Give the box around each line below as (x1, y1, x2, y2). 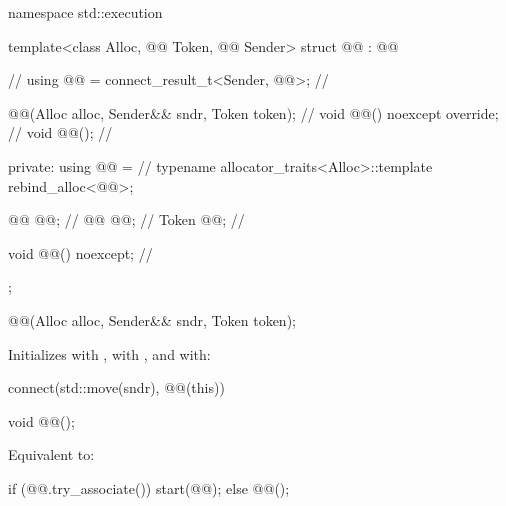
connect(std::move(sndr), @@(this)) (8, 377, 225, 398)
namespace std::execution (8, 2, 163, 22)
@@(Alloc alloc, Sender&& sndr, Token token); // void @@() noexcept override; (8, 102, 499, 123)
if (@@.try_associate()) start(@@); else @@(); (8, 477, 290, 498)
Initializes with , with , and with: (8, 343, 211, 364)
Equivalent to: (8, 444, 95, 465)
